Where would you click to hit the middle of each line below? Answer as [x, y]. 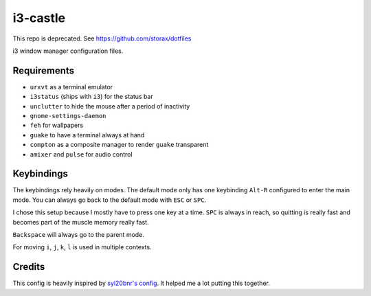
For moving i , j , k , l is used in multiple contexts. [82, 247]
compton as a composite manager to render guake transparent [119, 145]
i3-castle [39, 18]
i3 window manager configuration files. [68, 51]
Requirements [44, 70]
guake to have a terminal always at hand [87, 135]
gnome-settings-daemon [68, 116]
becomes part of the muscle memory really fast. [81, 222]
